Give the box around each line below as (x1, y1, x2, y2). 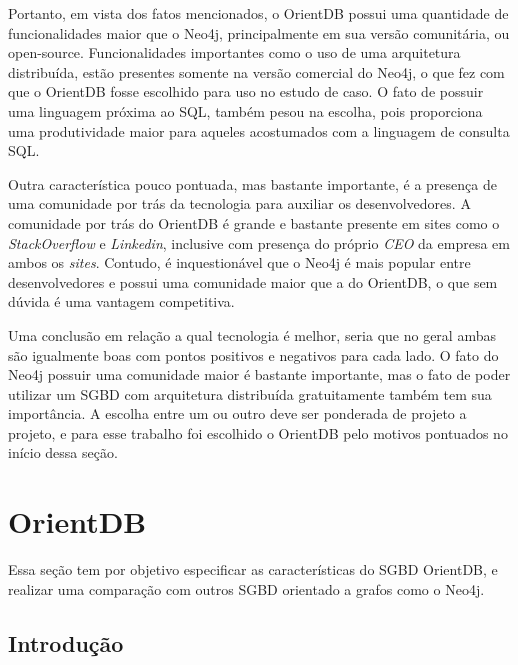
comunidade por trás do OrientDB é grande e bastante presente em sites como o (8, 212, 500, 233)
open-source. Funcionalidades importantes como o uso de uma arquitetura (8, 42, 461, 63)
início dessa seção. (8, 442, 118, 463)
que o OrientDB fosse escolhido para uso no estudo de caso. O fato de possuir (8, 81, 484, 102)
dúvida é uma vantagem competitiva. (8, 291, 235, 312)
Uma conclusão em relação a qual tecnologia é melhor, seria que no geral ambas (8, 324, 496, 345)
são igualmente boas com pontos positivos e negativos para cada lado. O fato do (8, 344, 499, 365)
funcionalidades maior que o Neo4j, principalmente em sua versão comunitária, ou (8, 22, 510, 43)
